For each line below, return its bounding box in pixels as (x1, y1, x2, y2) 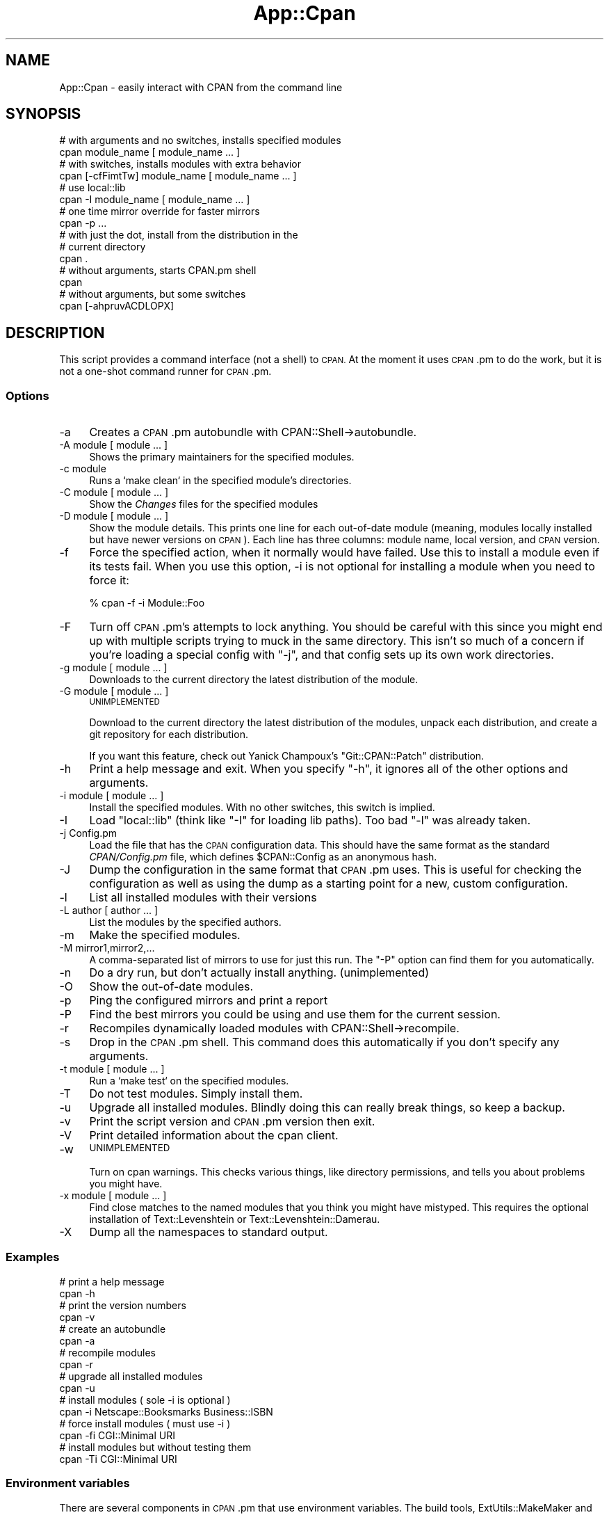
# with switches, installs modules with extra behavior (59, 158, 302, 170)
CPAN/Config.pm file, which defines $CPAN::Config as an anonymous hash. (89, 851, 437, 863)
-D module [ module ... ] (59, 510, 169, 522)
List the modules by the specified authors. (89, 916, 282, 929)
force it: (89, 573, 129, 588)
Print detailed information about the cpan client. (89, 1128, 339, 1143)
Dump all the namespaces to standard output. (89, 1225, 328, 1240)
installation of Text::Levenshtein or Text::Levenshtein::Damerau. (89, 1213, 380, 1226)
